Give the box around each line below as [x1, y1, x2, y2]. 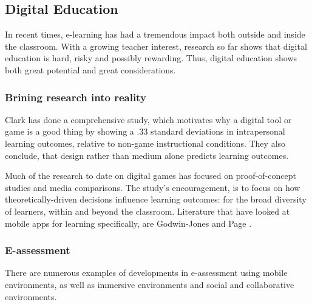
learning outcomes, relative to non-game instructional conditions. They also [5, 136, 286, 149]
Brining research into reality [5, 89, 146, 104]
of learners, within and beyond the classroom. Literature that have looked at [5, 204, 290, 217]
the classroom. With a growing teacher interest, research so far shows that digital [5, 39, 307, 52]
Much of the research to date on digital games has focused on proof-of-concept [5, 169, 296, 182]
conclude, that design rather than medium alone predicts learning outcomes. [5, 149, 289, 161]
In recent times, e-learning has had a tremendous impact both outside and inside [5, 28, 305, 41]
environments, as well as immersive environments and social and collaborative [5, 278, 294, 290]
